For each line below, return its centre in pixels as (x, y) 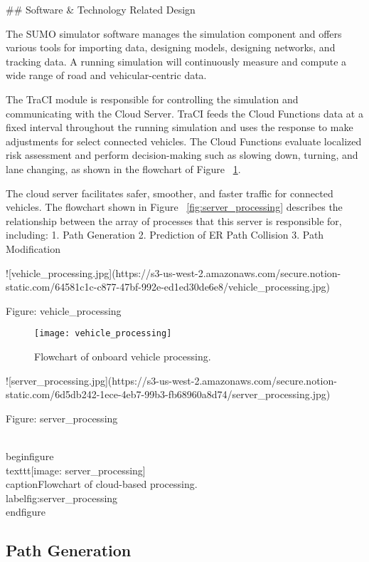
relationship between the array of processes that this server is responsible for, (174, 220)
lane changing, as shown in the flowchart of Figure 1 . (123, 168)
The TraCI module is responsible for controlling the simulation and (152, 99)
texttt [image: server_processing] (76, 470)
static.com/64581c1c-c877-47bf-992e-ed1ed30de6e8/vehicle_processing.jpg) (168, 287)
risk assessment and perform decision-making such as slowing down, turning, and (182, 155)
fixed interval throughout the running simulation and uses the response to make (180, 127)
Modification (33, 248)
